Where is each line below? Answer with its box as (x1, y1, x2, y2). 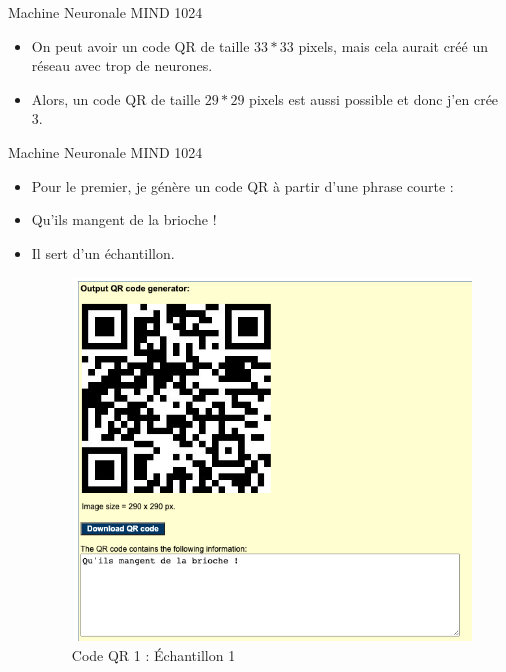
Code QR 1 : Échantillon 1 (71, 644, 236, 665)
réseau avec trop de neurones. (31, 55, 213, 76)
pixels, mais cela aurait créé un (298, 35, 489, 56)
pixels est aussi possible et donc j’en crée (249, 88, 499, 109)
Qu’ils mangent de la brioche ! (31, 209, 217, 230)
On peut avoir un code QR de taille (31, 35, 250, 56)
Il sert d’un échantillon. (31, 242, 175, 263)
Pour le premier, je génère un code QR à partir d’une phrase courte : (31, 175, 454, 196)
